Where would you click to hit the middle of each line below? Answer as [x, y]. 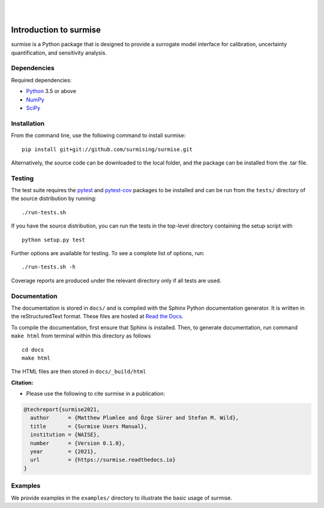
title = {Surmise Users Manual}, [89, 426]
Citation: [22, 383]
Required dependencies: [41, 80]
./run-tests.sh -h [49, 267]
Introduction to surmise [56, 30]
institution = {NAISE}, [65, 435]
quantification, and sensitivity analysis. [59, 53]
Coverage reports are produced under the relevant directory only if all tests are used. [116, 280]
